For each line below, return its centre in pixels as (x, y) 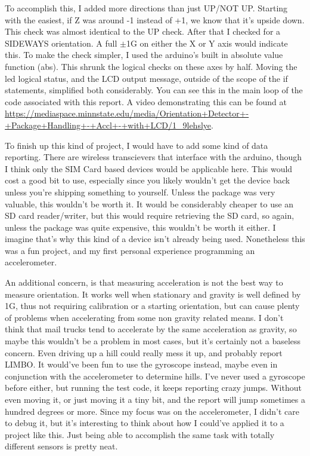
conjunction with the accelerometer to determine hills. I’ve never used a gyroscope (155, 376)
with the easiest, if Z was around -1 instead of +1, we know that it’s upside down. (155, 19)
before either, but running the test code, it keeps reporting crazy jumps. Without (153, 388)
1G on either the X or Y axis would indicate (207, 43)
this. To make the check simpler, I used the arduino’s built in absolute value (144, 55)
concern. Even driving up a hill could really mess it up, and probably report (144, 352)
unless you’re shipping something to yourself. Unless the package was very (140, 192)
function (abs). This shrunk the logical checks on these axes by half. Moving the (151, 66)
